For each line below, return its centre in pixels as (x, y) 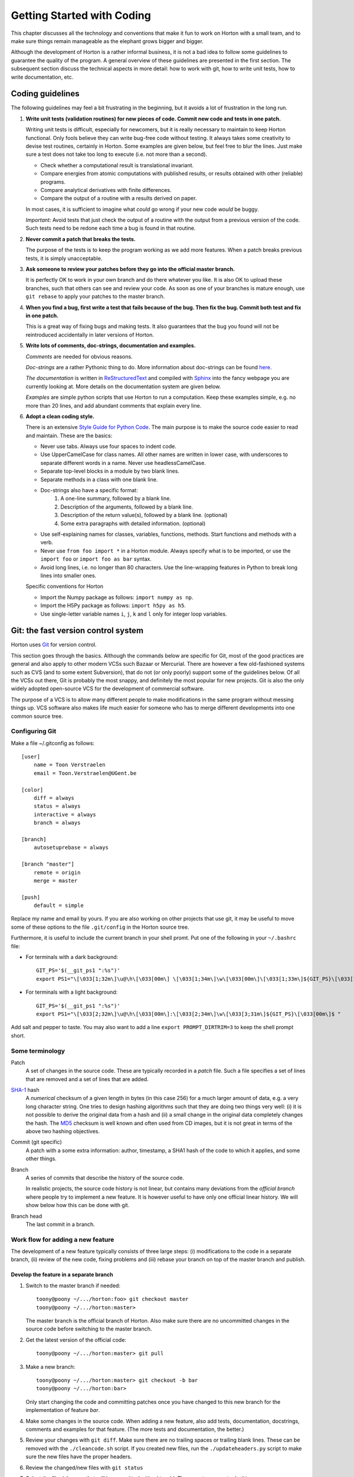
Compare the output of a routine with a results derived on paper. (119, 199)
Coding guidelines (45, 94)
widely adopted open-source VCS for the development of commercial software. (108, 689)
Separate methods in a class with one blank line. (99, 479)
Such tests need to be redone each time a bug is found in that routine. (111, 228)
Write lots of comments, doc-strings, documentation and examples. (111, 346)
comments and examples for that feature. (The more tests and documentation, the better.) (135, 1429)
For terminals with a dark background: (72, 957)
